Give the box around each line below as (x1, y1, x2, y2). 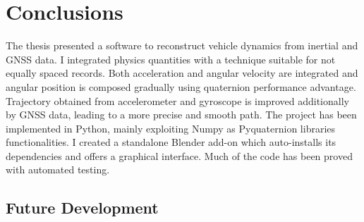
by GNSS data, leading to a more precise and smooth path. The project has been (6, 107, 357, 122)
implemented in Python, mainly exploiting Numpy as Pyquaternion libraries (6, 121, 336, 135)
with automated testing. (6, 162, 110, 177)
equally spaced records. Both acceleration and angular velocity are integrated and (6, 66, 358, 80)
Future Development (6, 197, 159, 218)
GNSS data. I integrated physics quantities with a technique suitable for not (6, 51, 336, 66)
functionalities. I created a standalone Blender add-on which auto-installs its (6, 135, 336, 149)
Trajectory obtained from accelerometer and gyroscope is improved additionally (6, 93, 349, 108)
